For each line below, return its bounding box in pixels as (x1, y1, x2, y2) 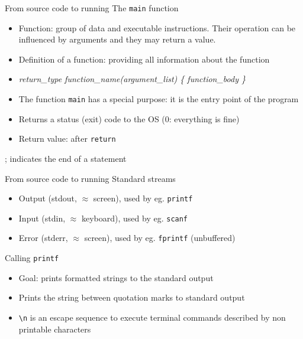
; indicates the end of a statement (5, 152, 127, 164)
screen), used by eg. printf (93, 192, 193, 204)
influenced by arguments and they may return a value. (18, 33, 216, 45)
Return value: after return (18, 132, 116, 145)
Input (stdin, (18, 211, 66, 224)
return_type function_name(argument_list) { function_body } (18, 73, 246, 85)
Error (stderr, (18, 232, 68, 244)
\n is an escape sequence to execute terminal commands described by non (18, 311, 286, 323)
